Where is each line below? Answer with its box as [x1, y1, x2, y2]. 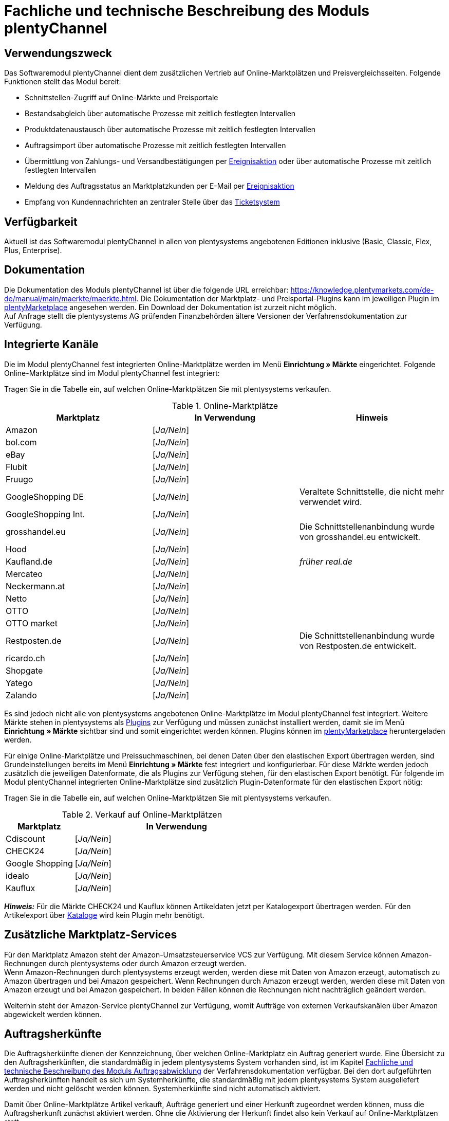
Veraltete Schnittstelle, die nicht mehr [299, 486, 444, 497]
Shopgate [6, 665, 43, 676]
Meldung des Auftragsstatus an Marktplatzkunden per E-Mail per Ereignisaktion [25, 182, 294, 191]
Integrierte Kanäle [4, 338, 99, 351]
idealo [6, 870, 29, 881]
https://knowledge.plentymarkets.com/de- [290, 285, 434, 294]
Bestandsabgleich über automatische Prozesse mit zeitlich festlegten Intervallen [25, 109, 296, 118]
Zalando [6, 690, 37, 700]
